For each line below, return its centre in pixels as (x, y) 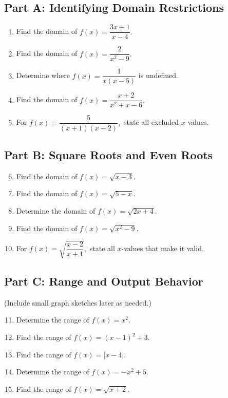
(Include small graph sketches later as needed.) (78, 302)
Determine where (43, 75)
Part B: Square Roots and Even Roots (109, 154)
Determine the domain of (56, 210)
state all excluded (151, 122)
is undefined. (158, 75)
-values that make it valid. (163, 248)
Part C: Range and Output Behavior (104, 281)
